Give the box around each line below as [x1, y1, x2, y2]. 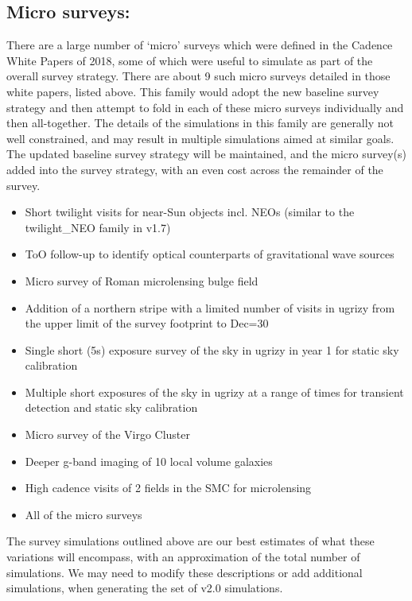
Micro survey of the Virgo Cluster [25, 426, 190, 443]
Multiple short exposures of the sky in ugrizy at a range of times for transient [25, 383, 404, 400]
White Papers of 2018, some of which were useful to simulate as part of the [6, 52, 373, 68]
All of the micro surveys [25, 506, 142, 522]
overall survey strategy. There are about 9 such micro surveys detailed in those [6, 68, 391, 84]
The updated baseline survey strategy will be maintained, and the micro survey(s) [6, 145, 406, 162]
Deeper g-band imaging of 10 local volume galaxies [25, 452, 273, 469]
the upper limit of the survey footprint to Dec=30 [25, 315, 269, 332]
